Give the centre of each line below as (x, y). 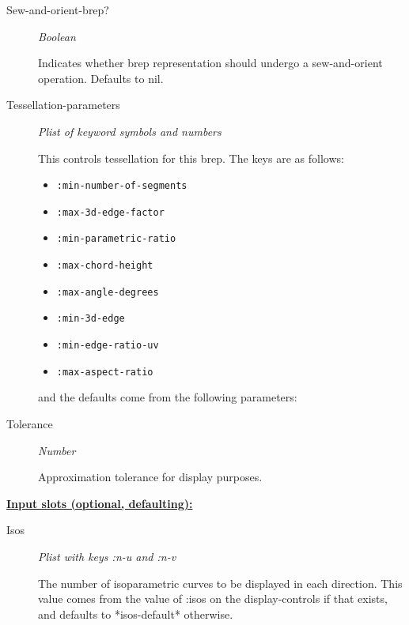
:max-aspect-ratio (105, 372)
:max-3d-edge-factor (110, 212)
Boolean (57, 36)
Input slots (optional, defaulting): (100, 503)
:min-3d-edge (91, 319)
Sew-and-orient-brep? (58, 9)
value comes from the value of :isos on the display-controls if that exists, (213, 599)
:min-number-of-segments (122, 186)
